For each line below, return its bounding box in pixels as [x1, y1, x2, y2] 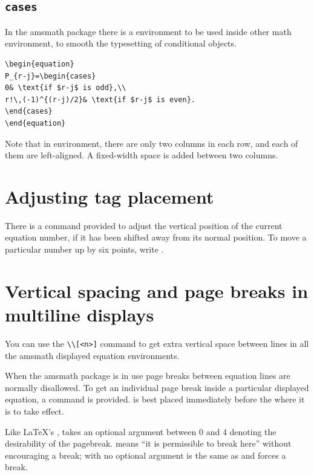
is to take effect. [5, 404, 64, 417]
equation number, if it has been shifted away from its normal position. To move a [5, 231, 307, 244]
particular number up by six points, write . [5, 243, 164, 256]
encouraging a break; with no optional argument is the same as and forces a [5, 448, 286, 461]
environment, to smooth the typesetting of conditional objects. [5, 37, 237, 50]
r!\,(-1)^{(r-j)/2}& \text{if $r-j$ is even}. [5, 95, 195, 104]
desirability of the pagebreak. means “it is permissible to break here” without [5, 437, 292, 450]
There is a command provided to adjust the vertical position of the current [5, 219, 283, 231]
